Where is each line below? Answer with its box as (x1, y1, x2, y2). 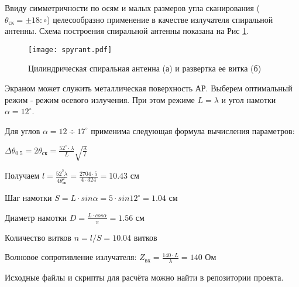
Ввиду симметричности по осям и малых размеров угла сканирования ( (5, 2, 260, 13)
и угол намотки (221, 93, 276, 105)
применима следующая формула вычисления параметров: (91, 124, 295, 136)
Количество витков (5, 231, 71, 243)
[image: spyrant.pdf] (28, 45, 112, 54)
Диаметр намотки (5, 211, 67, 223)
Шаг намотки (5, 192, 52, 204)
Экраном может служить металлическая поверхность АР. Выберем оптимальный (5, 82, 293, 94)
